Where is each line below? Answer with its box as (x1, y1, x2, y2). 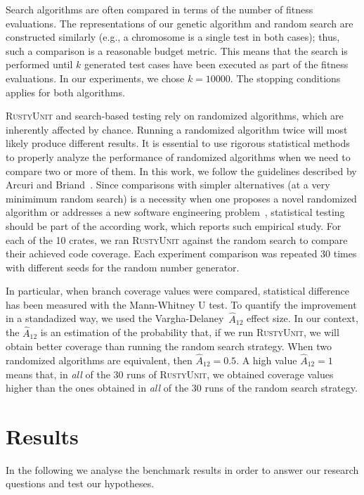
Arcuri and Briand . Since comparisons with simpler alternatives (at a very (6, 177, 330, 192)
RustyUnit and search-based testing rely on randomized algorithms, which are (6, 108, 344, 123)
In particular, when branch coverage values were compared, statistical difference (6, 283, 349, 298)
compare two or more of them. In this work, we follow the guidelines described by (6, 163, 357, 178)
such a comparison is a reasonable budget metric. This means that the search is (6, 43, 348, 58)
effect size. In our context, (247, 311, 358, 326)
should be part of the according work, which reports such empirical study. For (6, 218, 342, 233)
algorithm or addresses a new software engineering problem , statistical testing (6, 205, 345, 219)
